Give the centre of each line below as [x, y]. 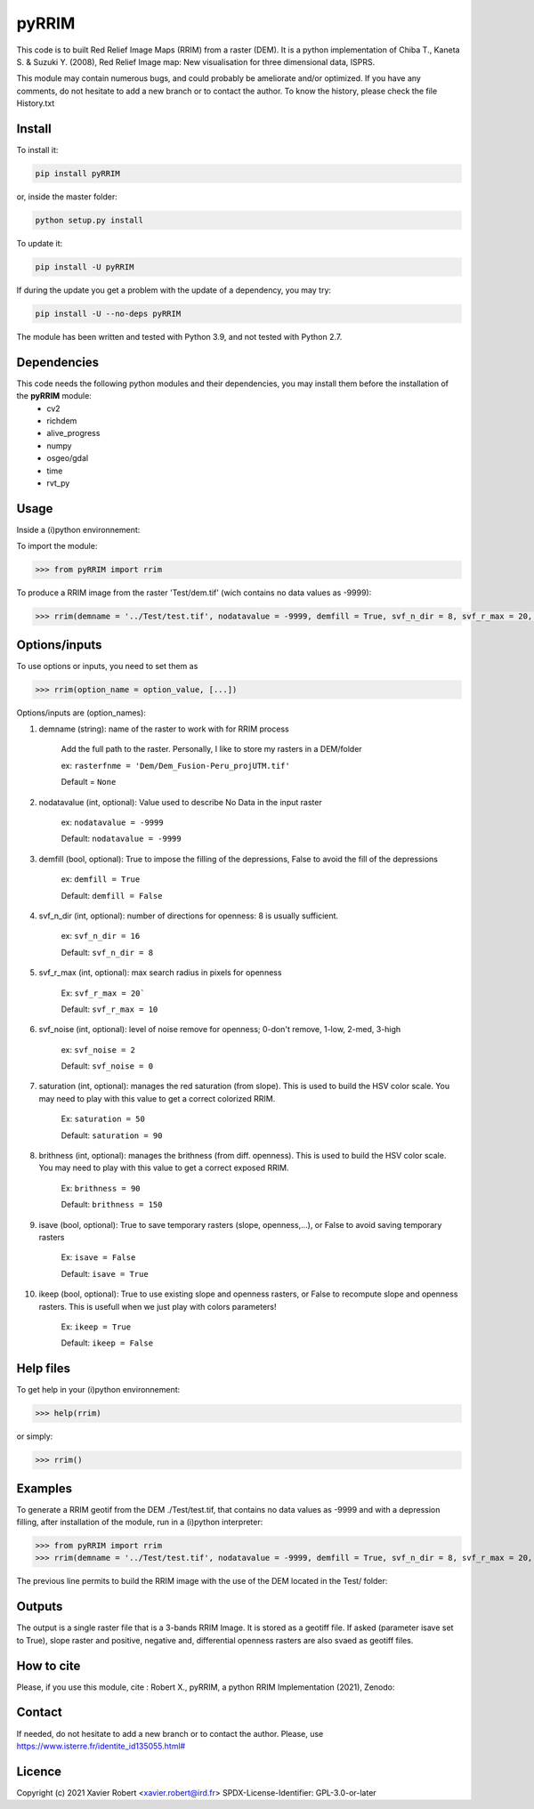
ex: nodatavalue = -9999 [112, 822]
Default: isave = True [105, 1273]
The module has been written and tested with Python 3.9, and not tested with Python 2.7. [179, 336]
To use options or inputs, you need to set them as [107, 666]
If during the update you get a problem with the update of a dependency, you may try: [174, 290]
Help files [44, 1369]
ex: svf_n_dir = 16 [101, 936]
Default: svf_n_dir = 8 [107, 952]
